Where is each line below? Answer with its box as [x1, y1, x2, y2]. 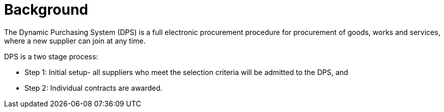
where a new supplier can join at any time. [4, 36, 146, 45]
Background [4, 1, 88, 18]
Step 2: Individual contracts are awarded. [24, 83, 163, 92]
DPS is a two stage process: [4, 52, 98, 61]
